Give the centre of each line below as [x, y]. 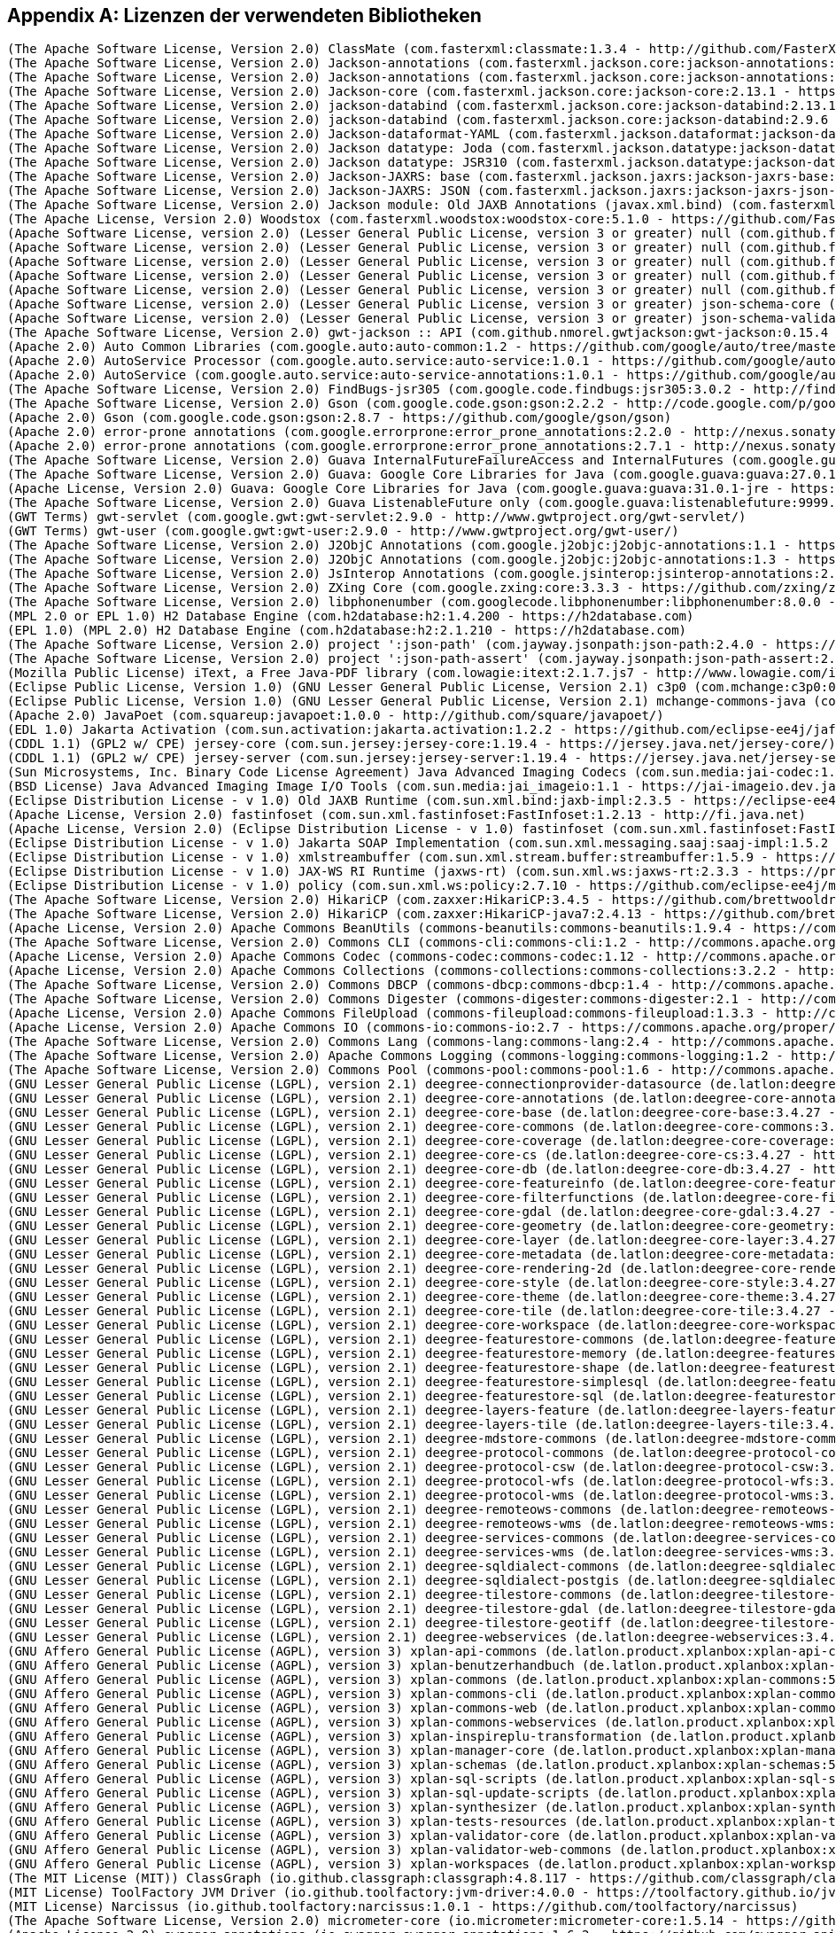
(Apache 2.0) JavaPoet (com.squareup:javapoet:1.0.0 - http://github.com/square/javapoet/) [336, 716]
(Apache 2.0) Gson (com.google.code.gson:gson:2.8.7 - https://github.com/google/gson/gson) [340, 418]
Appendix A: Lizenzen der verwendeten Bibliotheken [244, 16]
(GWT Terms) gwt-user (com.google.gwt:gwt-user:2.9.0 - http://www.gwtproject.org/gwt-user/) [343, 531]
